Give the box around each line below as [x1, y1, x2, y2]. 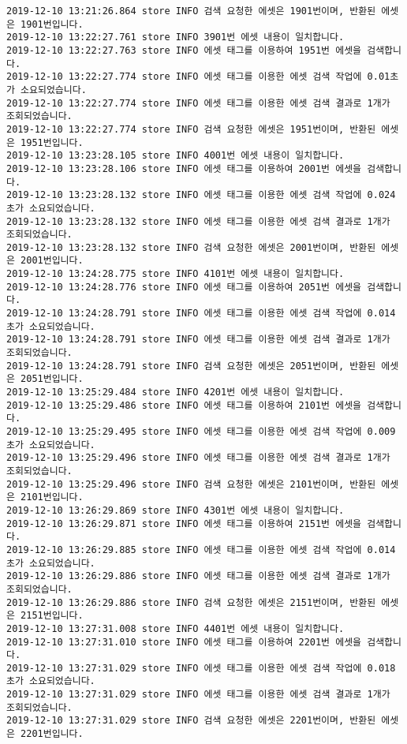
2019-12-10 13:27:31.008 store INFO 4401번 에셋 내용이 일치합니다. [6, 622, 345, 634]
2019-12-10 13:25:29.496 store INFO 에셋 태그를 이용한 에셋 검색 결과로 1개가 [6, 452, 390, 464]
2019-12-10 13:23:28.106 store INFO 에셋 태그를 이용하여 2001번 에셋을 [6, 163, 362, 174]
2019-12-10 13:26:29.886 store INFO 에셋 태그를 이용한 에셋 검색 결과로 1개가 [6, 570, 390, 582]
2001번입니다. [21, 255, 84, 267]
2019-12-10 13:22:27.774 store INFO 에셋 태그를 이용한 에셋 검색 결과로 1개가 [6, 97, 390, 109]
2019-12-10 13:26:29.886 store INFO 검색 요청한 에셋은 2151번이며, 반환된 [6, 596, 376, 608]
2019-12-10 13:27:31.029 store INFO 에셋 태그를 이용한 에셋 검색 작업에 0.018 [6, 662, 396, 674]
